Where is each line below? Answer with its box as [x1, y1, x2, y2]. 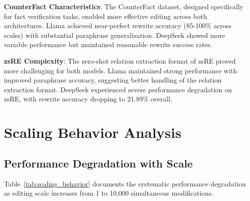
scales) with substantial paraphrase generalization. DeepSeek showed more [4, 30, 225, 40]
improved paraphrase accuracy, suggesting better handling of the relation [4, 75, 222, 85]
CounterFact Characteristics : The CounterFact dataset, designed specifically [4, 1, 244, 11]
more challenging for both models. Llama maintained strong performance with [4, 65, 237, 75]
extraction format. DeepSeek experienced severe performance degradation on [4, 84, 232, 94]
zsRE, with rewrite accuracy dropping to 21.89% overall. [4, 94, 172, 104]
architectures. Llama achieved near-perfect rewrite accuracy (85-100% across [4, 20, 232, 31]
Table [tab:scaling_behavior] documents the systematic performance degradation [4, 178, 246, 188]
